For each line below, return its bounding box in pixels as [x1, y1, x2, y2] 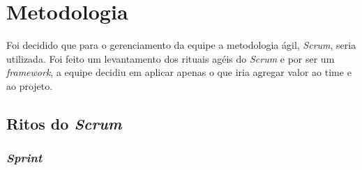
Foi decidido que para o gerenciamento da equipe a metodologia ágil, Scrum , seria [6, 38, 356, 52]
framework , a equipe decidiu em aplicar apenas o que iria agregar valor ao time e [6, 65, 352, 79]
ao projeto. [6, 78, 53, 93]
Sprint [6, 149, 43, 167]
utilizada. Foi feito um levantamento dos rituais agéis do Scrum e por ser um [6, 51, 335, 65]
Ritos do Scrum [6, 112, 122, 134]
